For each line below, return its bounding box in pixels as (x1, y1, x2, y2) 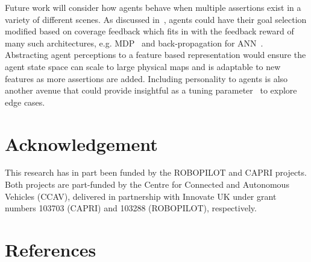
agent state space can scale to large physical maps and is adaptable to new (5, 60, 281, 72)
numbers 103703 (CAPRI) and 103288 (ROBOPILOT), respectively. (5, 202, 257, 214)
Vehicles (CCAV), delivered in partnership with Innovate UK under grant (5, 190, 277, 202)
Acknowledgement (5, 131, 158, 156)
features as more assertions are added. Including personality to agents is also (5, 72, 288, 85)
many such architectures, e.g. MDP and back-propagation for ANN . (5, 36, 263, 49)
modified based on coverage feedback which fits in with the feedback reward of (5, 25, 294, 37)
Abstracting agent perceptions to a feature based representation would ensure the (5, 48, 306, 61)
